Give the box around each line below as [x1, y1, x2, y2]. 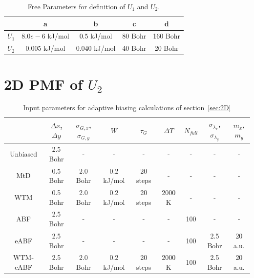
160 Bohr [153, 31, 181, 41]
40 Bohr [122, 43, 147, 53]
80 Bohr [122, 31, 147, 41]
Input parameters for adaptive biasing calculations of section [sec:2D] [23, 102, 231, 112]
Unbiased [10, 148, 38, 159]
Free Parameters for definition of [27, 1, 126, 11]
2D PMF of [4, 74, 83, 94]
